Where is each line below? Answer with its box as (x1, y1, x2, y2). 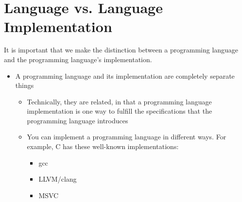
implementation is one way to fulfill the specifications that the (27, 106, 212, 116)
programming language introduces (27, 115, 128, 125)
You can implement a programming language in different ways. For (27, 132, 226, 142)
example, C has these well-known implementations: (27, 141, 179, 151)
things (15, 80, 34, 90)
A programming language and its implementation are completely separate (15, 70, 235, 81)
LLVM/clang (38, 174, 77, 184)
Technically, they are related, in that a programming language (27, 96, 212, 106)
